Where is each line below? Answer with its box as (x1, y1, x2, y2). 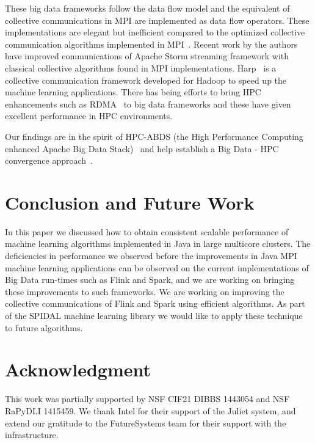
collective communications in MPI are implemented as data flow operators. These (5, 13, 310, 26)
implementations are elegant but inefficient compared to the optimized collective (5, 26, 305, 38)
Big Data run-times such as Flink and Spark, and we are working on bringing (5, 273, 295, 286)
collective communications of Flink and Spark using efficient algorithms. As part (5, 297, 305, 310)
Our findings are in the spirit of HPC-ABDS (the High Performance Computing (5, 130, 303, 142)
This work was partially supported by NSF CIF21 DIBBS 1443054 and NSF (5, 392, 290, 405)
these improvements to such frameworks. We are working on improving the (5, 285, 284, 298)
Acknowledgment (5, 357, 151, 382)
